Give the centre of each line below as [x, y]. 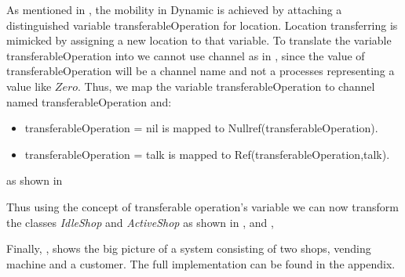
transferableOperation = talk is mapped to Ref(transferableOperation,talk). [207, 154]
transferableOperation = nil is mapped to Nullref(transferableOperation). [201, 128]
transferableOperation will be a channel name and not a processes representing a [201, 71]
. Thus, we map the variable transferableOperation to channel [226, 86]
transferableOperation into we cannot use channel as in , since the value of [186, 55]
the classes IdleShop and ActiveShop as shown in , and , [140, 222]
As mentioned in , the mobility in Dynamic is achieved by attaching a [174, 9]
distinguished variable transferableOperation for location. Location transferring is [202, 25]
